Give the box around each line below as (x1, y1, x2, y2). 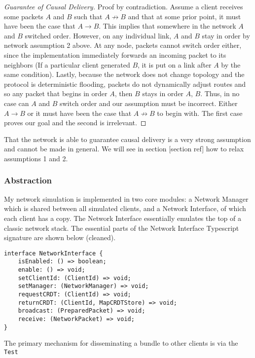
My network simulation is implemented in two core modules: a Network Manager (4, 193, 249, 204)
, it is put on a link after (138, 59, 212, 70)
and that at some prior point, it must (128, 11, 241, 21)
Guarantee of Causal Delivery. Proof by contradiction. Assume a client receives (4, 1, 243, 11)
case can (4, 98, 29, 108)
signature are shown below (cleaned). (4, 232, 116, 243)
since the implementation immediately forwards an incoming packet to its (4, 49, 226, 60)
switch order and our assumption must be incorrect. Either (59, 98, 238, 108)
